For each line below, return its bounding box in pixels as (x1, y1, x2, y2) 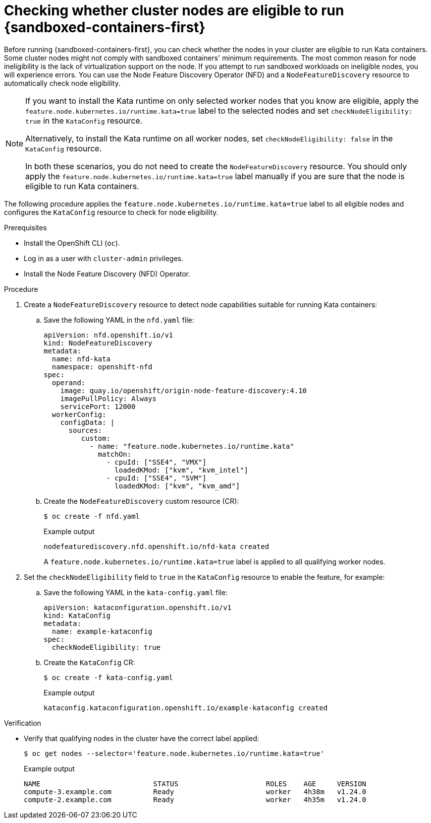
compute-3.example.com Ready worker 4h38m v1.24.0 (24, 787, 367, 796)
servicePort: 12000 (60, 402, 136, 411)
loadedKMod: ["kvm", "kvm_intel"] (114, 466, 249, 474)
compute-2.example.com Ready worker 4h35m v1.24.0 (24, 795, 367, 804)
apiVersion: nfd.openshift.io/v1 (44, 331, 173, 339)
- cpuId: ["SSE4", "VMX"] (106, 458, 207, 466)
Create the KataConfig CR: (44, 658, 135, 667)
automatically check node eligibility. (4, 78, 120, 87)
